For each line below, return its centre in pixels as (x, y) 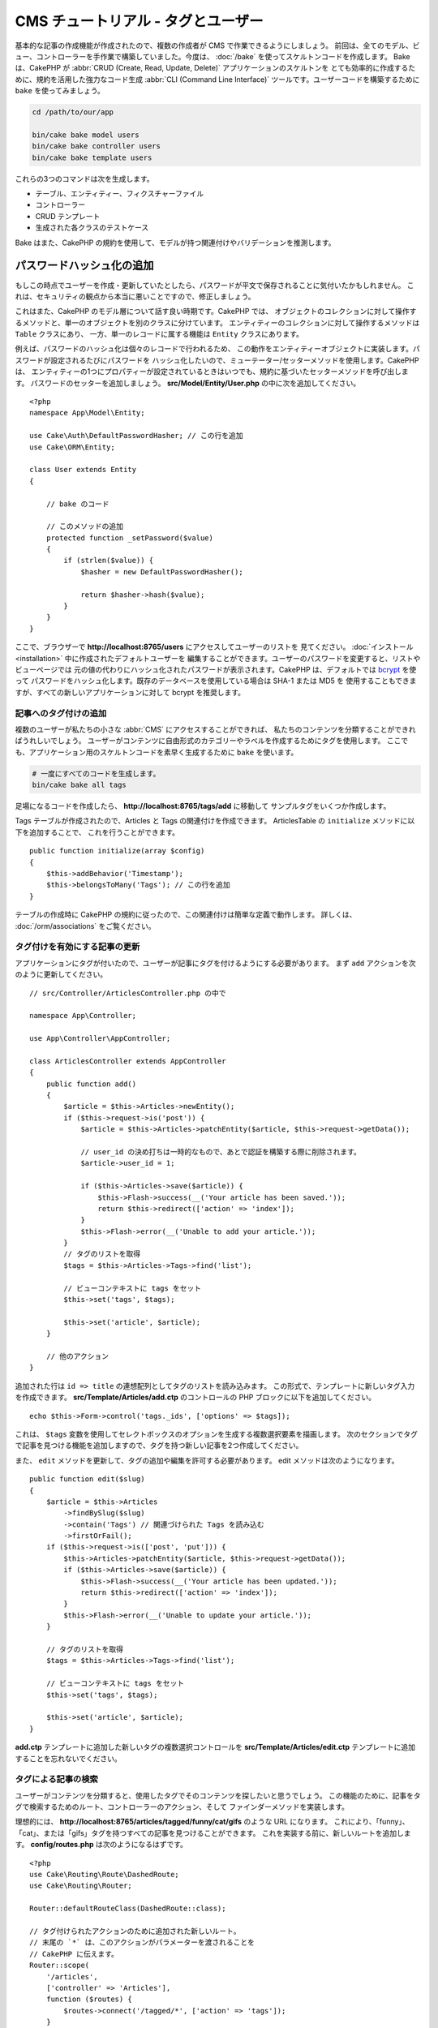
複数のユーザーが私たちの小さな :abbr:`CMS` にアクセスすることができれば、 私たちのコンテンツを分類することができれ (216, 729)
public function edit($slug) (87, 1479)
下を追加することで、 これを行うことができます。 (97, 832)
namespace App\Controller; (83, 1016)
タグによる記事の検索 (57, 1779)
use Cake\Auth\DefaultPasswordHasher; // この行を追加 (136, 436)
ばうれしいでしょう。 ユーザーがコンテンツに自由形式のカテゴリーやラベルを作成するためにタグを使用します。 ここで (212, 741)
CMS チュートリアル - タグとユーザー (139, 21)
